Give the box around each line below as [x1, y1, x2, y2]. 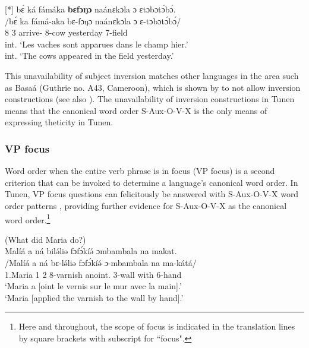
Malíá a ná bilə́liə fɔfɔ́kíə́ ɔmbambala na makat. [5, 245, 177, 257]
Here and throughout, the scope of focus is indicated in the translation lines [18, 320, 295, 333]
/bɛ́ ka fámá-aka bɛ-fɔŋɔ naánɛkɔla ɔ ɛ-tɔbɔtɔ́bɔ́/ [5, 14, 181, 27]
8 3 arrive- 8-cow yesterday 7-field [5, 26, 128, 39]
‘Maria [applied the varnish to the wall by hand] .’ [5, 291, 184, 303]
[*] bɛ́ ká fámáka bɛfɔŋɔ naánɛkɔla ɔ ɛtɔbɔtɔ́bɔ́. [5, 3, 176, 15]
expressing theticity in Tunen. [5, 116, 113, 128]
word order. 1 [5, 211, 51, 226]
